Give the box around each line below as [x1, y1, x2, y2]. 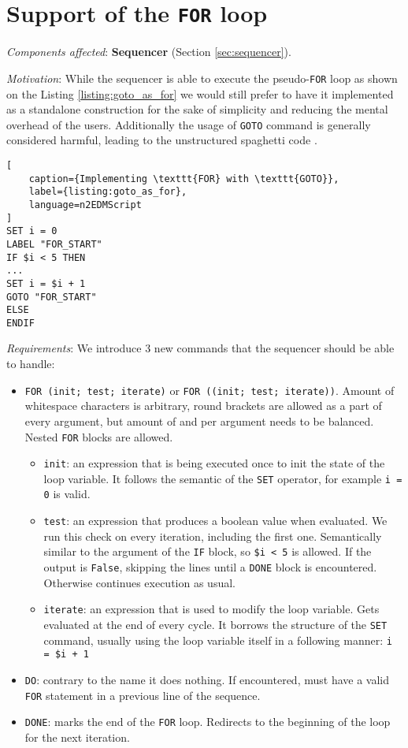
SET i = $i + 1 [6, 277, 86, 289]
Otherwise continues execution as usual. [43, 574, 236, 590]
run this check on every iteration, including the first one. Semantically [43, 527, 382, 544]
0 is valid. [43, 486, 91, 502]
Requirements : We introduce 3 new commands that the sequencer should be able [6, 340, 395, 356]
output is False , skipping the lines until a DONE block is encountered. [43, 559, 377, 575]
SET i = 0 [6, 225, 57, 237]
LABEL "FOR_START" [6, 238, 102, 250]
